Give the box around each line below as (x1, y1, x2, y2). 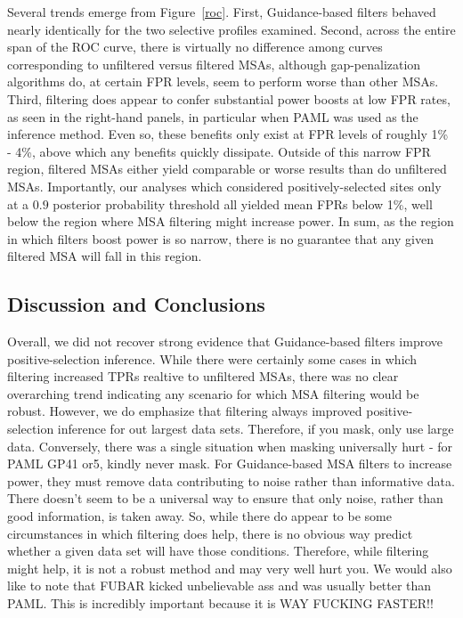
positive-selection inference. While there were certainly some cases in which (7, 349, 418, 368)
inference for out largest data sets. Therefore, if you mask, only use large (57, 419, 454, 438)
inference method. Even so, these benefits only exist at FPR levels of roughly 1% (7, 125, 449, 143)
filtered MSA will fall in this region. (7, 247, 202, 265)
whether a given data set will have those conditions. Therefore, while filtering (7, 541, 429, 560)
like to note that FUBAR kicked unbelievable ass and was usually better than (7, 576, 432, 595)
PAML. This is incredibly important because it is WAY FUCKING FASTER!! (7, 594, 434, 613)
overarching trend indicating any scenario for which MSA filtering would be (7, 384, 419, 403)
